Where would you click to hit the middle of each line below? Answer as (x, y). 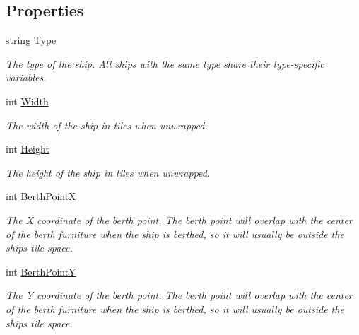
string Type (31, 40)
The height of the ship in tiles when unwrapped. (108, 172)
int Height (28, 149)
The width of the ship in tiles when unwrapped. (107, 125)
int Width (27, 101)
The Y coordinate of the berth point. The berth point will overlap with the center (179, 295)
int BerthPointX (41, 196)
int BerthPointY (41, 271)
